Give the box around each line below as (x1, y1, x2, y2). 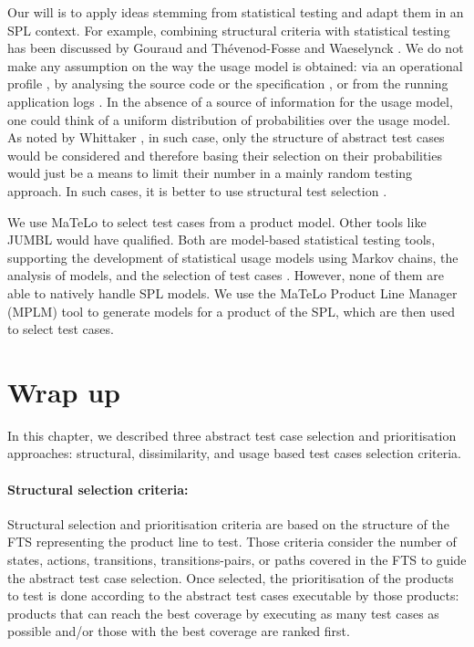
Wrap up (7, 372, 120, 410)
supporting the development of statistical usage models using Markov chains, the (7, 247, 459, 266)
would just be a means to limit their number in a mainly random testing (7, 163, 413, 183)
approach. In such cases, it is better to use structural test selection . (7, 181, 387, 200)
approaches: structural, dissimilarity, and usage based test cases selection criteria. (7, 444, 461, 463)
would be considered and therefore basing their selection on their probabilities (7, 145, 442, 164)
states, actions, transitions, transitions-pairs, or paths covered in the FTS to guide (7, 549, 467, 569)
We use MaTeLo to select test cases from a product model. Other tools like (7, 212, 427, 231)
